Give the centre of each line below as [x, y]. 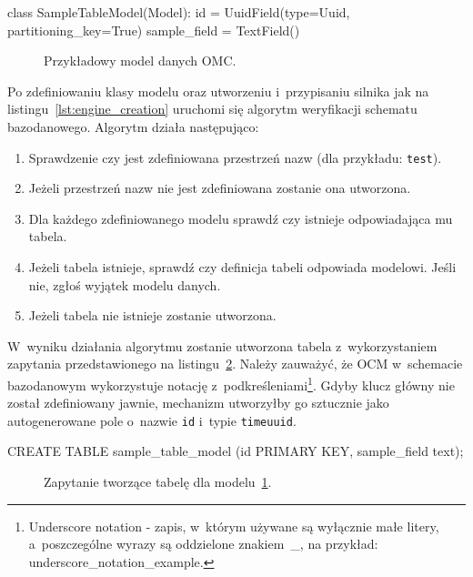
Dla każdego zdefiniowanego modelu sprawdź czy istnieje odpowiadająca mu [241, 218]
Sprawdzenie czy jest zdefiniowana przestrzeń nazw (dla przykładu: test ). [235, 157]
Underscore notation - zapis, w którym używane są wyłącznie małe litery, [234, 526]
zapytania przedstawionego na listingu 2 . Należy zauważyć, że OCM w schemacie [235, 364]
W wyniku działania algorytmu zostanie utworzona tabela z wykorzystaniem [222, 345]
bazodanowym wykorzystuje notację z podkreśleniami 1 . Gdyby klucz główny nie [231, 383]
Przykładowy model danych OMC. [140, 61]
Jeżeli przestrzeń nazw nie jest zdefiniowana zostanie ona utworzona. [220, 188]
